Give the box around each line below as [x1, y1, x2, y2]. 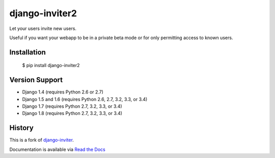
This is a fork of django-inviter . [9, 137, 74, 143]
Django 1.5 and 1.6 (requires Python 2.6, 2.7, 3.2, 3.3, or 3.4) [22, 96, 148, 102]
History [9, 123, 34, 132]
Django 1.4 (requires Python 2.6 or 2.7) [22, 89, 104, 95]
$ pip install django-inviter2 [22, 62, 80, 69]
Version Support [9, 76, 63, 84]
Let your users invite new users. [9, 25, 76, 31]
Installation [9, 48, 46, 56]
